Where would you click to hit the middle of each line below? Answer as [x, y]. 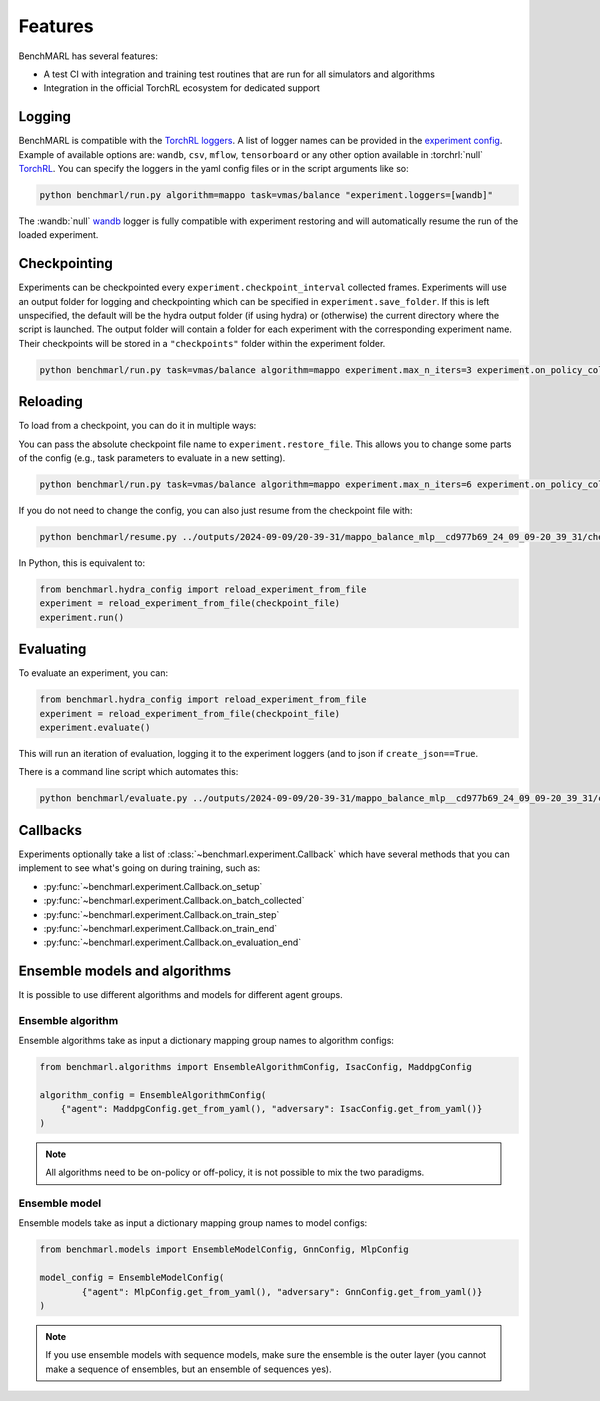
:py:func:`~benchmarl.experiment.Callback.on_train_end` [160, 928]
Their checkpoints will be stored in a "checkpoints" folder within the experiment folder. [202, 343]
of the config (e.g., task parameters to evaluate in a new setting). [152, 458]
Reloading [51, 401]
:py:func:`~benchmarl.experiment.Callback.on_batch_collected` [174, 901]
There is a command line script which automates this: [128, 772]
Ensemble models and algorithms [125, 971]
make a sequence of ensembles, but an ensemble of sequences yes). [188, 1369]
